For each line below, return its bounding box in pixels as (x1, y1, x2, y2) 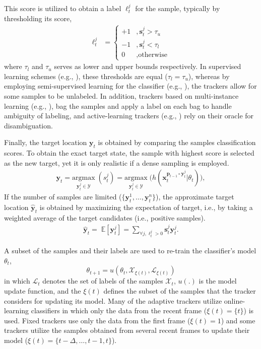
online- (224, 295, 245, 306)
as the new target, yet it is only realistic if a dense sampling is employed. (4, 157, 229, 168)
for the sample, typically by (135, 3, 220, 13)
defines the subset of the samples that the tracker (103, 286, 256, 296)
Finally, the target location (4, 137, 87, 148)
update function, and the (4, 286, 81, 296)
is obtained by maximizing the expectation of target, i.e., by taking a (39, 202, 253, 213)
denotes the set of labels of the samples (42, 275, 163, 286)
